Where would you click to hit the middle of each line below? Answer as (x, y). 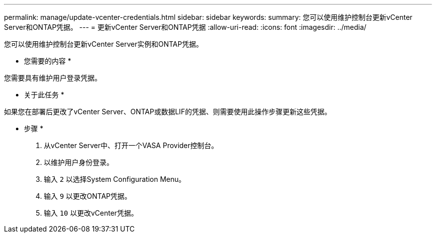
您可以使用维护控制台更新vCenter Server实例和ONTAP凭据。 (104, 44)
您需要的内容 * (48, 61)
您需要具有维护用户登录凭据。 (53, 78)
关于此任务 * (44, 95)
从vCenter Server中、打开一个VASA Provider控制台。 (131, 145)
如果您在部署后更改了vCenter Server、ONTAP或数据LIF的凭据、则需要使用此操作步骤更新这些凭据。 (168, 112)
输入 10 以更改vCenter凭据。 (91, 213)
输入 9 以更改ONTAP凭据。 (88, 196)
